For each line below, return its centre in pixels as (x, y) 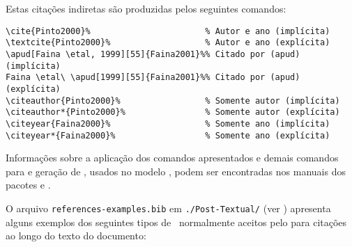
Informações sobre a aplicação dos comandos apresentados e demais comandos (172, 158)
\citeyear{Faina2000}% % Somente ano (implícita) (168, 123)
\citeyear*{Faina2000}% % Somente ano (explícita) (168, 135)
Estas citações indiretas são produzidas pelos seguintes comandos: (146, 8)
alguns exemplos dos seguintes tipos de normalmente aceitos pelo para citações (176, 222)
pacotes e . (28, 185)
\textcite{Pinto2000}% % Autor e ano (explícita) (168, 43)
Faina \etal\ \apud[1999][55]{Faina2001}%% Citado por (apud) (153, 78)
